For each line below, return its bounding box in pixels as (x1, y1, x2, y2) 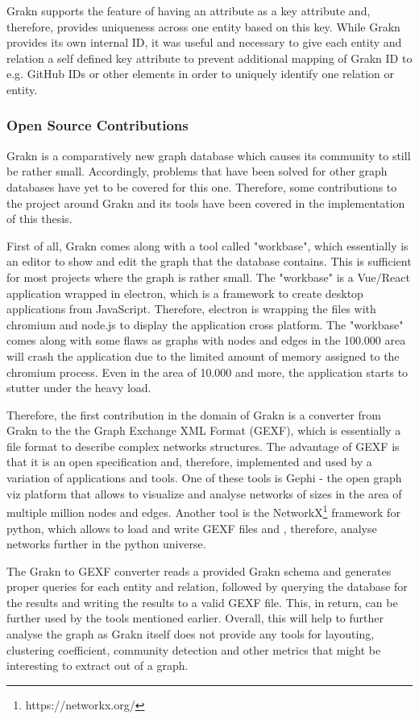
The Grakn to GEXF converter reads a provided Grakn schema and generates (6, 562, 392, 579)
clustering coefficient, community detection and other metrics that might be (6, 641, 381, 658)
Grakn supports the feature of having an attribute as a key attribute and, (6, 2, 371, 19)
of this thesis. (6, 210, 73, 227)
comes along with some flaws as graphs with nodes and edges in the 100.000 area (6, 332, 406, 349)
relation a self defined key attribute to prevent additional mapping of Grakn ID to (6, 49, 413, 66)
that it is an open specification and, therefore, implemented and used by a (6, 453, 372, 470)
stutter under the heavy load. (6, 379, 151, 396)
